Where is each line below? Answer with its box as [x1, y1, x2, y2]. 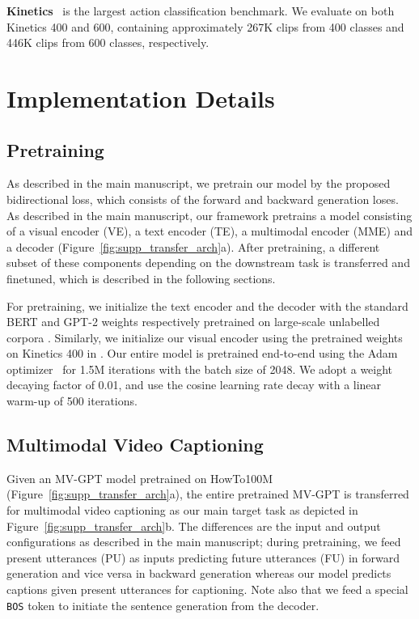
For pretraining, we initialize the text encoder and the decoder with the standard [6, 297, 408, 314]
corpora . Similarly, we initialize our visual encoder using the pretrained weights [6, 329, 403, 346]
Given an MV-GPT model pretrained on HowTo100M [6, 469, 273, 486]
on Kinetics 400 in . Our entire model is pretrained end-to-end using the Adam [6, 345, 398, 362]
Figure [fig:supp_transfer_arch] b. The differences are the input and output [6, 517, 381, 534]
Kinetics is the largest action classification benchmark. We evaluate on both [6, 2, 395, 19]
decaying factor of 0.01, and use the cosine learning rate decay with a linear [6, 376, 382, 393]
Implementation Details [6, 81, 275, 114]
